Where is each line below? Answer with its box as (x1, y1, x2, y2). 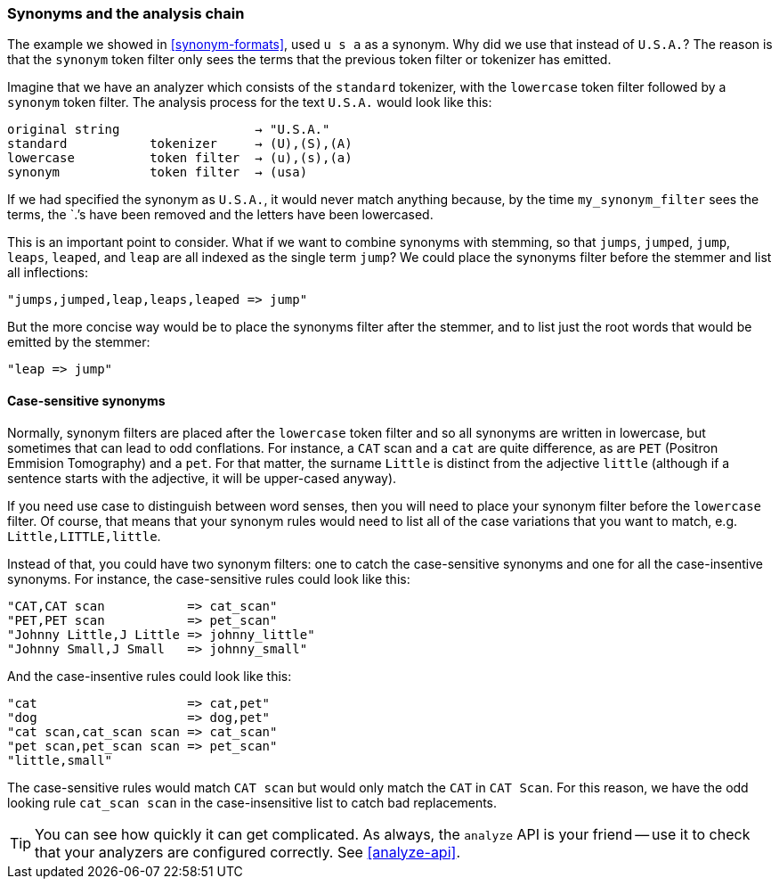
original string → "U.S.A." (7, 122, 330, 137)
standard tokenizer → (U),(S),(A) (7, 136, 353, 152)
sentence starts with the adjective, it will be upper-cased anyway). (7, 470, 397, 486)
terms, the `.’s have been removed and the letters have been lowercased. (7, 207, 434, 223)
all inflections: (7, 265, 89, 281)
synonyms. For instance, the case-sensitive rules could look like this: (7, 570, 410, 587)
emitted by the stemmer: (7, 334, 150, 350)
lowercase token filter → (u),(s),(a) (7, 151, 353, 166)
